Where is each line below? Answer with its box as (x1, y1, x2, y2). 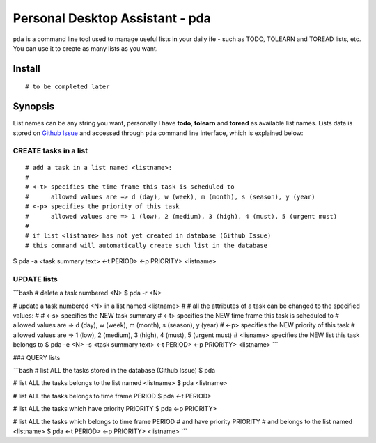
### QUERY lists (13, 353, 61, 362)
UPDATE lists (13, 274, 58, 283)
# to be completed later (25, 83, 110, 91)
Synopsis (13, 101, 55, 113)
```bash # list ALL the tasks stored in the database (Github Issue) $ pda (13, 366, 216, 374)
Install (13, 63, 41, 75)
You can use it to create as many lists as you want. (13, 44, 158, 52)
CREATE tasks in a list (13, 146, 88, 156)
